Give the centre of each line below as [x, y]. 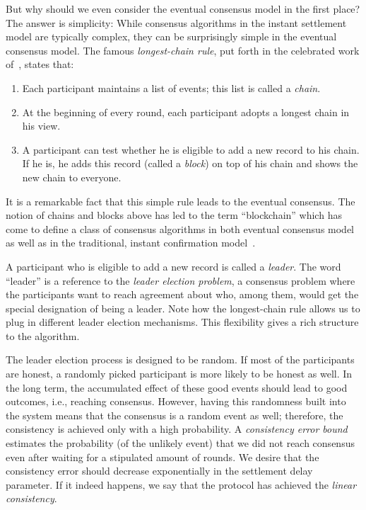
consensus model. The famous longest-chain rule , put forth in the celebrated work [183, 50]
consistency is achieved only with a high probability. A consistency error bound [177, 429]
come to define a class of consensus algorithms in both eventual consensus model [180, 228]
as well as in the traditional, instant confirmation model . [131, 243]
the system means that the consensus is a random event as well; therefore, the [175, 415]
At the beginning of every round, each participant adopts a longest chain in [186, 112]
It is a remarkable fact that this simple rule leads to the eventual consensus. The [181, 201]
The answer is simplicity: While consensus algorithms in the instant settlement [176, 22]
